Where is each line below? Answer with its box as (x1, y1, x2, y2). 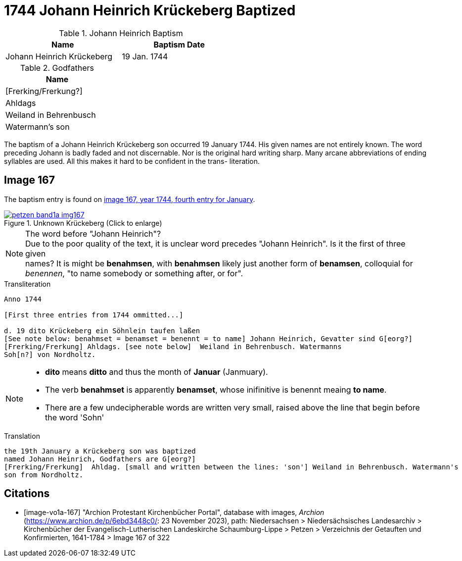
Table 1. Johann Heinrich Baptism (59, 28, 183, 38)
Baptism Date (153, 39, 205, 50)
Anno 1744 (4, 295, 42, 303)
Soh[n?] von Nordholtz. (4, 350, 96, 358)
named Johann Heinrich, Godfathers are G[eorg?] (4, 455, 196, 463)
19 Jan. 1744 (122, 51, 168, 61)
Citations (4, 487, 50, 500)
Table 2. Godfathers (20, 62, 94, 73)
